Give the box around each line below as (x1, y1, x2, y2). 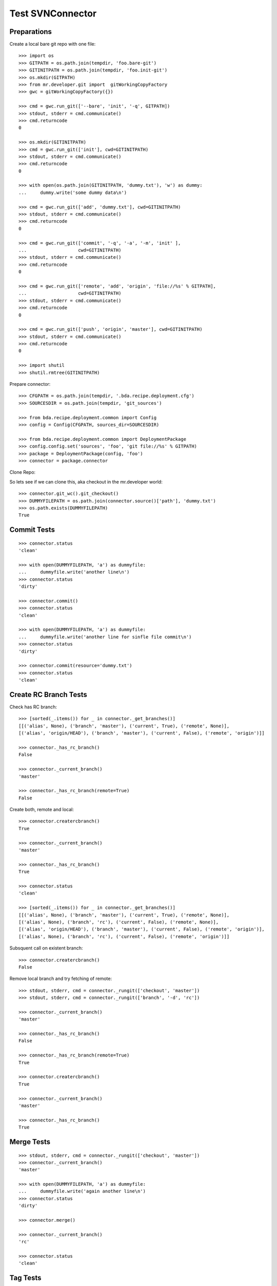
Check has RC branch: (9, 704, 57, 710)
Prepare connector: (9, 381, 51, 387)
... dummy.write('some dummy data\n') (18, 189, 127, 195)
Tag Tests (9, 1274, 42, 1282)
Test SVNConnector (9, 8, 97, 19)
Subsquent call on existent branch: (9, 945, 83, 951)
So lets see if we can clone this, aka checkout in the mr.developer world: (9, 478, 163, 485)
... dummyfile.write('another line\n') (18, 569, 130, 575)
